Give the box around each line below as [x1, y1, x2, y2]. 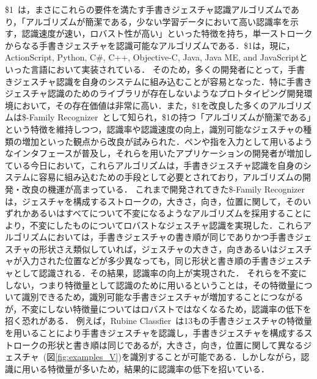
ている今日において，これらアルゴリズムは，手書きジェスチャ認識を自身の [5, 158, 304, 171]
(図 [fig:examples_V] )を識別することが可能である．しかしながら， [43, 350, 301, 363]
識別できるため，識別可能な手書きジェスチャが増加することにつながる [21, 290, 304, 303]
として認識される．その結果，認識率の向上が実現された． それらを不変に [13, 267, 307, 279]
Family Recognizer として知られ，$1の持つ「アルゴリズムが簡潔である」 [29, 111, 312, 123]
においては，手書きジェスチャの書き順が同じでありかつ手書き [47, 230, 295, 243]
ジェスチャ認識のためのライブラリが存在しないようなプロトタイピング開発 [5, 87, 304, 100]
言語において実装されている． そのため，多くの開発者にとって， [30, 62, 288, 75]
